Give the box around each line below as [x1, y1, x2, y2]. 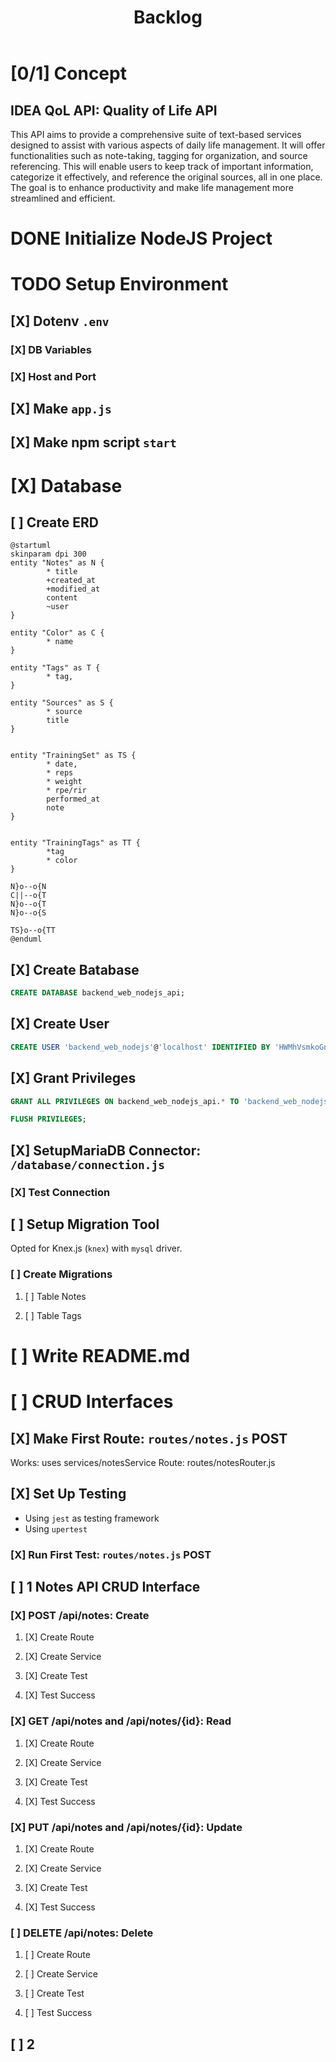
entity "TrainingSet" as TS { [10, 751, 137, 761]
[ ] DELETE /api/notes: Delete [10, 1926, 154, 1940]
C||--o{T [10, 891, 47, 901]
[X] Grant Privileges [10, 1070, 137, 1087]
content [46, 593, 78, 603]
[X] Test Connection [10, 1185, 111, 1199]
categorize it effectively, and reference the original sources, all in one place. [10, 171, 323, 183]
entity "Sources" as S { [10, 698, 114, 708]
